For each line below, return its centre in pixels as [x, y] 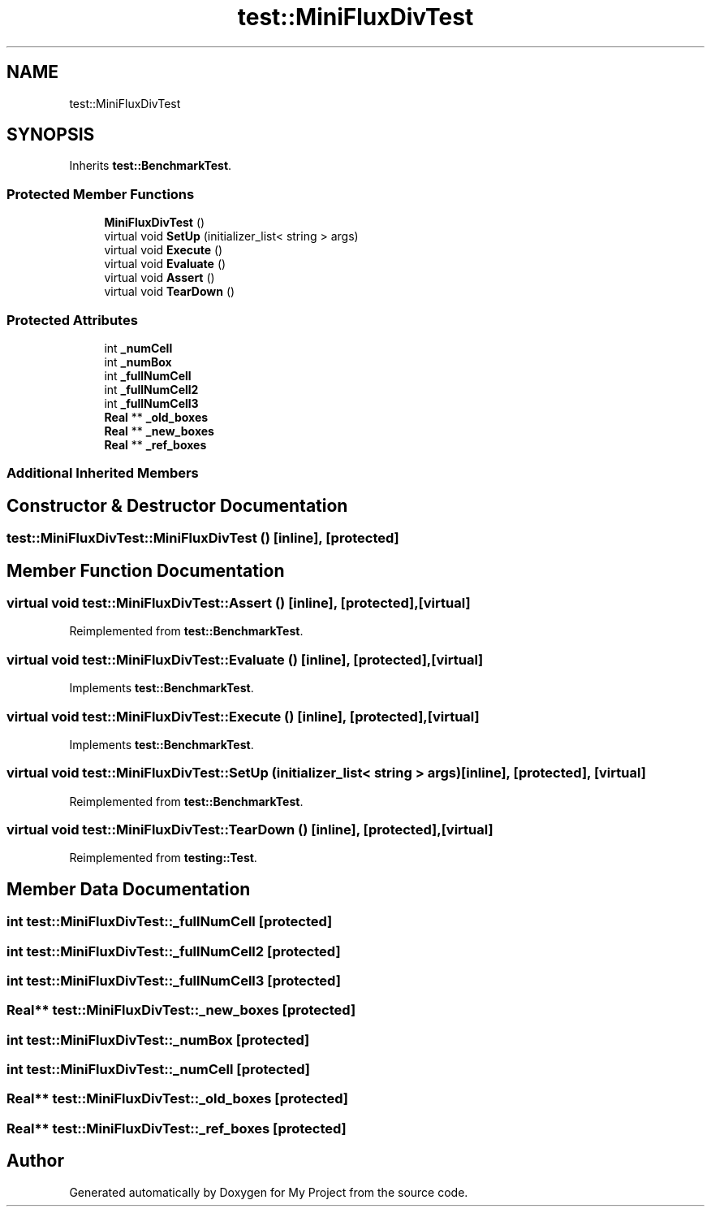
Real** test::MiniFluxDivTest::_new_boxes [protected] [181, 1010]
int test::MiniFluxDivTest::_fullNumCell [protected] [170, 922]
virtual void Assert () [159, 278]
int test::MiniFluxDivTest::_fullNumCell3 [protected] [174, 980]
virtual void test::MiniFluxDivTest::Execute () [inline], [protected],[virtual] [243, 716]
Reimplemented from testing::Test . [163, 858]
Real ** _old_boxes [156, 417]
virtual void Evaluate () [165, 264]
